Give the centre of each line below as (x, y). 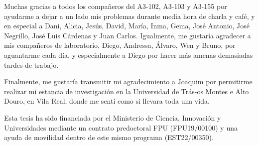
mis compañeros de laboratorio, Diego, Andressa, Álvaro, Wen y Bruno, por (120, 45)
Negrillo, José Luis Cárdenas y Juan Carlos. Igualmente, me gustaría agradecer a (128, 35)
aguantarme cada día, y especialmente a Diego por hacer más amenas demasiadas (129, 55)
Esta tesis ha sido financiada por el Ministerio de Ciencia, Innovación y (113, 117)
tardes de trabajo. (31, 65)
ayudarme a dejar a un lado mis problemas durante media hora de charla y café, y (129, 16)
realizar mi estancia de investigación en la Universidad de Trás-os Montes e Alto (127, 91)
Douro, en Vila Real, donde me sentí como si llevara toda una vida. (107, 101)
